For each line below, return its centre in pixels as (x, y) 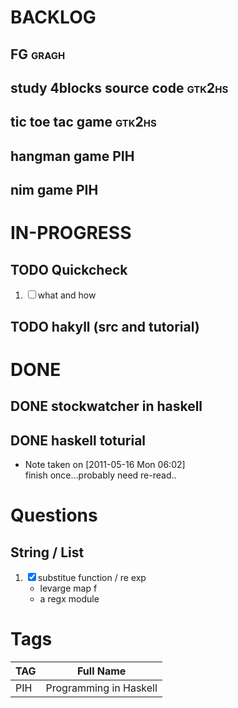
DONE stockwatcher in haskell (106, 406)
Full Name (102, 671)
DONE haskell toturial (78, 440)
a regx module (69, 598)
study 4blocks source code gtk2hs (119, 87)
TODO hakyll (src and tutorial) (105, 326)
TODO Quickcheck (69, 269)
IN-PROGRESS (71, 233)
